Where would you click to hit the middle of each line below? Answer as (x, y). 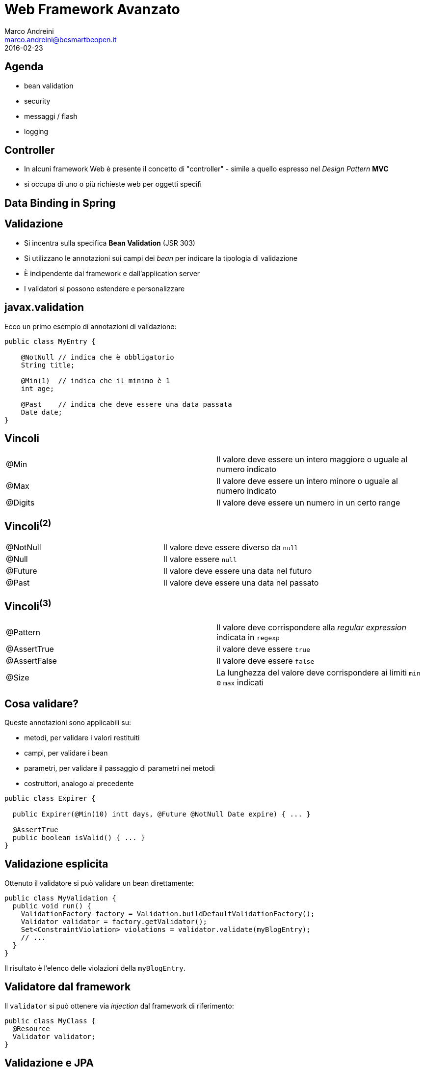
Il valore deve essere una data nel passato (241, 583)
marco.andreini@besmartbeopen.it (61, 39)
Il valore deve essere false (265, 661)
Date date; (42, 412)
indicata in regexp (248, 637)
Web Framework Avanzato (92, 9)
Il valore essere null (200, 559)
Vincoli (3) (28, 605)
